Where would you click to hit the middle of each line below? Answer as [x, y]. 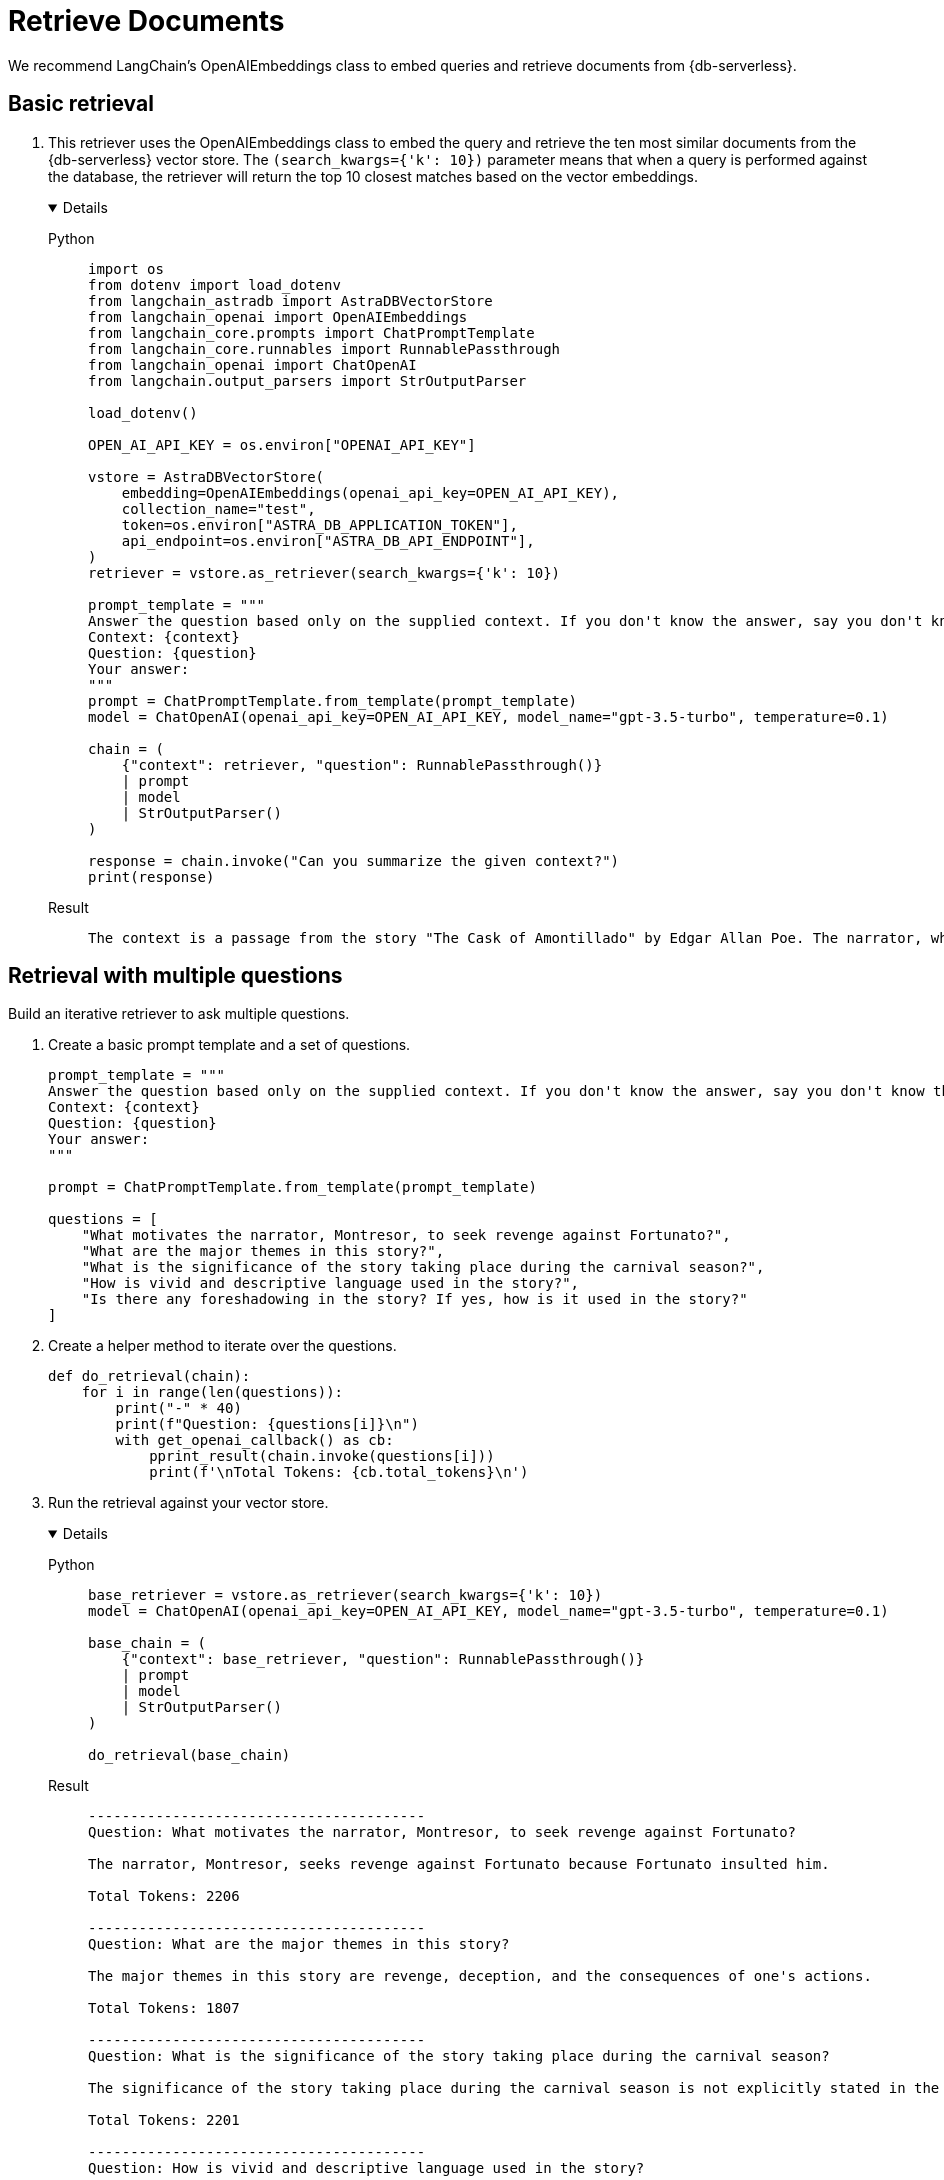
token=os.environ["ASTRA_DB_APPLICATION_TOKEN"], [319, 524]
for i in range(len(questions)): [212, 1392]
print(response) [151, 876]
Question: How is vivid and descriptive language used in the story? [366, 2168]
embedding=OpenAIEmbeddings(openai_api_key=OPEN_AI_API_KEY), [370, 492]
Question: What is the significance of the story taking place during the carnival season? [459, 2056]
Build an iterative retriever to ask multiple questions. [179, 1014]
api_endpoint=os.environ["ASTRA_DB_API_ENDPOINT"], [328, 540]
